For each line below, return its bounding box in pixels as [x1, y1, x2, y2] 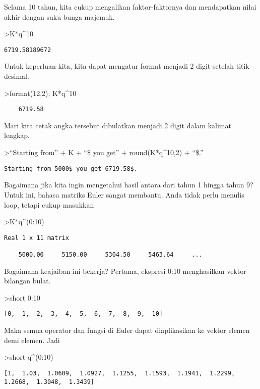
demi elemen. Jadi [4, 334, 60, 345]
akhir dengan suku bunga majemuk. [4, 11, 115, 22]
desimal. [4, 71, 29, 81]
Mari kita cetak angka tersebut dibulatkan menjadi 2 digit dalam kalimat [4, 120, 231, 130]
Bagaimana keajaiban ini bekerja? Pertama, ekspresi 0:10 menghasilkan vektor [4, 265, 246, 276]
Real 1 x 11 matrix [4, 234, 69, 241]
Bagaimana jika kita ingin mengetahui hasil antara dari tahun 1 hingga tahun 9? [4, 179, 253, 190]
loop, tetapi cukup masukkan [4, 199, 94, 210]
